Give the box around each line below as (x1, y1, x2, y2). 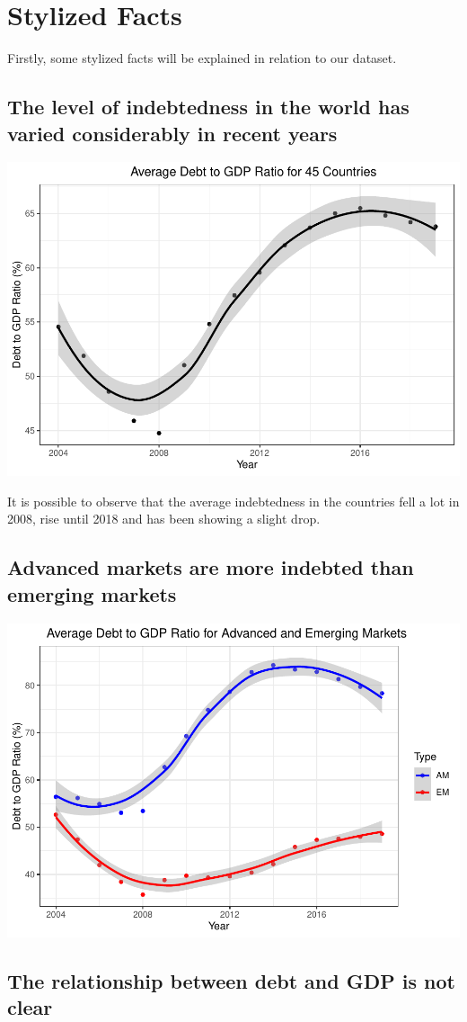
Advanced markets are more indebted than (7, 553, 414, 581)
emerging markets (7, 579, 177, 607)
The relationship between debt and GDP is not (7, 966, 455, 994)
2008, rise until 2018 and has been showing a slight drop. (7, 509, 321, 528)
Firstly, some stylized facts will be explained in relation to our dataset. (7, 49, 397, 67)
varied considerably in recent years (7, 119, 338, 147)
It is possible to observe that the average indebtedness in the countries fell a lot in (7, 491, 460, 510)
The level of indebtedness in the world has (7, 93, 410, 121)
